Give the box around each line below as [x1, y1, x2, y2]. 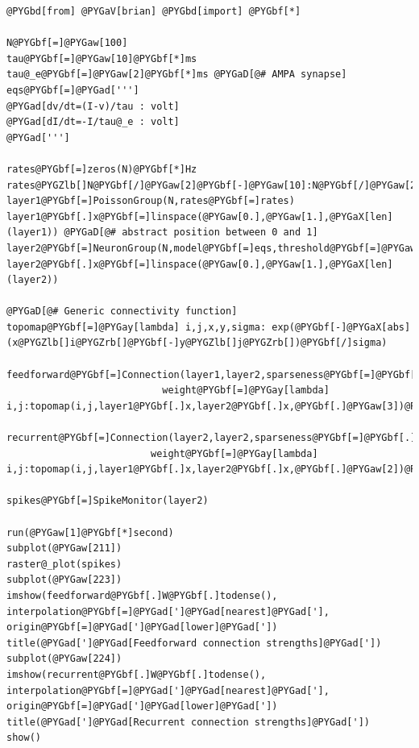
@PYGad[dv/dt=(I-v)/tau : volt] [6, 100, 180, 112]
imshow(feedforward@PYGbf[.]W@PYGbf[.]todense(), [6, 589, 278, 601]
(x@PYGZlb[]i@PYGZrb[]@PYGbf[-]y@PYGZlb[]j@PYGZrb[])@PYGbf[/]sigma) [6, 337, 388, 349]
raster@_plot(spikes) [6, 558, 122, 570]
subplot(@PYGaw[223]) [6, 574, 122, 586]
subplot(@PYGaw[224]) [6, 653, 122, 665]
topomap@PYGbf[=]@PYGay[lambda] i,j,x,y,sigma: [6, 321, 267, 333]
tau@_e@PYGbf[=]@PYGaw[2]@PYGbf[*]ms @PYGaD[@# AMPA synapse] [6, 69, 347, 81]
